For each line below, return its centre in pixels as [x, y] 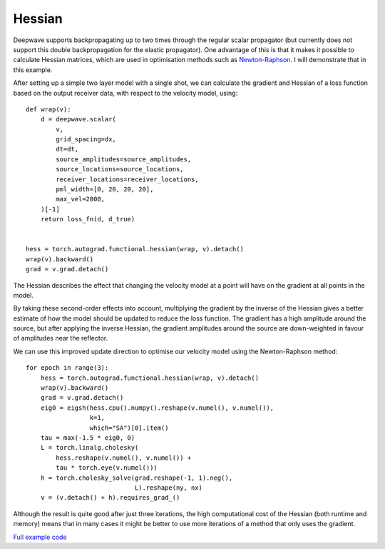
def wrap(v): [48, 109]
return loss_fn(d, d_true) [88, 219]
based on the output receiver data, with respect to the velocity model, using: [125, 93]
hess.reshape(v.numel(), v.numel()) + [124, 458]
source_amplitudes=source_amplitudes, [124, 159]
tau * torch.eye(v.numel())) [107, 468]
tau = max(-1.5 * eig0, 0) [88, 438]
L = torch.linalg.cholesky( [89, 448]
